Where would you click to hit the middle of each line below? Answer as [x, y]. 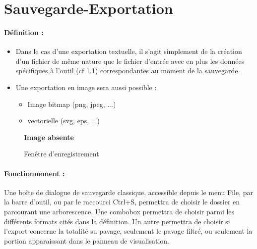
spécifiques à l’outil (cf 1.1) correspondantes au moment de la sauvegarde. [128, 71]
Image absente [49, 137]
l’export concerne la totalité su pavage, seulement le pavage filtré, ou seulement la [128, 231]
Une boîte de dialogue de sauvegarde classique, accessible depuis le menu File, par [128, 192]
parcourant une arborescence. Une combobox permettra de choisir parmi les [119, 211]
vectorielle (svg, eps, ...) [64, 121]
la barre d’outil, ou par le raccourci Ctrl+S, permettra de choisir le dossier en [122, 202]
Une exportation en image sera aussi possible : [86, 87]
